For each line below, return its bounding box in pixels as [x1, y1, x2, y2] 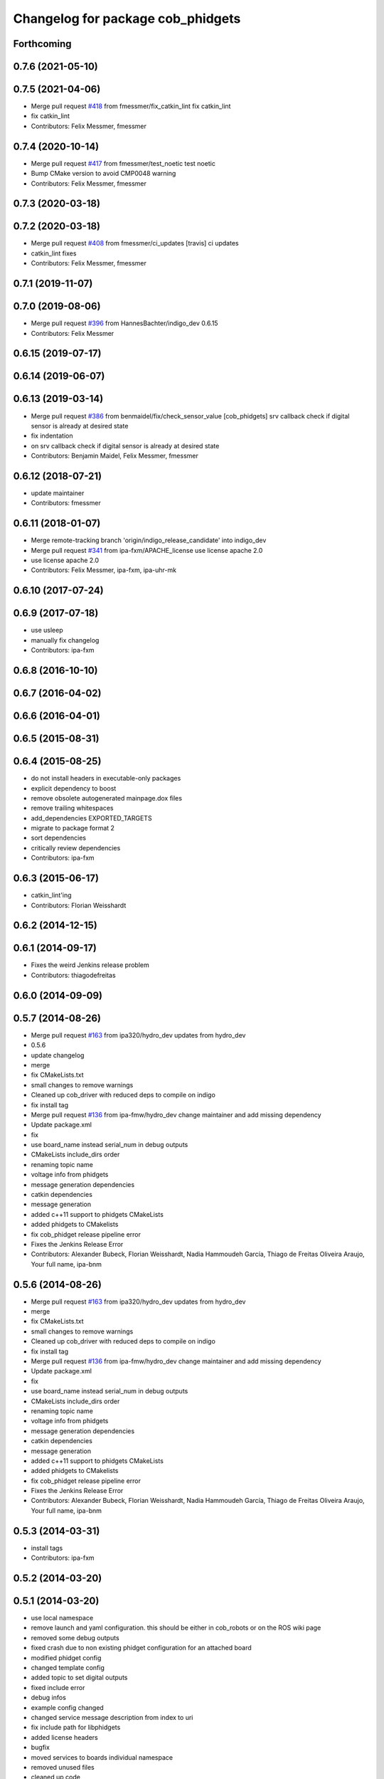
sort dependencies [31, 833, 87, 843]
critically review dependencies [31, 843, 121, 852]
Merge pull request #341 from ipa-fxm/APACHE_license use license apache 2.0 [31, 546, 263, 554]
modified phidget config [31, 1653, 102, 1662]
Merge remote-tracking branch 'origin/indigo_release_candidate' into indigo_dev [31, 536, 267, 544]
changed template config [31, 1664, 105, 1672]
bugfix [31, 1743, 50, 1752]
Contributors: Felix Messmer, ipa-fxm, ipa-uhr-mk [31, 566, 177, 574]
